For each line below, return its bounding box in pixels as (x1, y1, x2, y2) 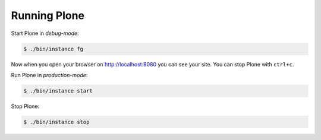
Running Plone (11, 9, 85, 22)
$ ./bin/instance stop (23, 119, 90, 125)
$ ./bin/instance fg (23, 45, 83, 52)
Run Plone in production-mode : (11, 71, 88, 78)
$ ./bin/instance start (23, 87, 93, 94)
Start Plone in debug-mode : (11, 30, 80, 37)
